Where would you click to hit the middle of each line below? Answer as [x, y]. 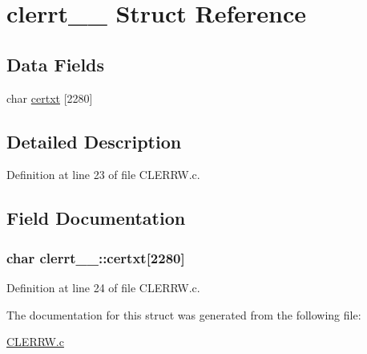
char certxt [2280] [50, 98]
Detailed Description [94, 141]
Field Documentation [96, 218]
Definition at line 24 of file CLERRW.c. [103, 287]
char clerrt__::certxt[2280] [96, 257]
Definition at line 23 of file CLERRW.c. [103, 175]
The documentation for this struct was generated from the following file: [184, 314]
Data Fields [56, 64]
